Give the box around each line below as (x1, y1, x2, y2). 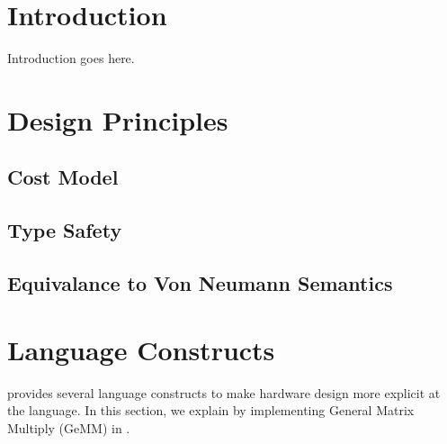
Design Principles (7, 101, 228, 138)
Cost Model (7, 163, 119, 191)
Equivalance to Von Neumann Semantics (7, 269, 393, 297)
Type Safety (7, 216, 122, 244)
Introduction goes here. (7, 49, 135, 68)
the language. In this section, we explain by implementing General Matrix (7, 401, 415, 420)
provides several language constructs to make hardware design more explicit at (7, 383, 441, 402)
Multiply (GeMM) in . (7, 418, 130, 437)
